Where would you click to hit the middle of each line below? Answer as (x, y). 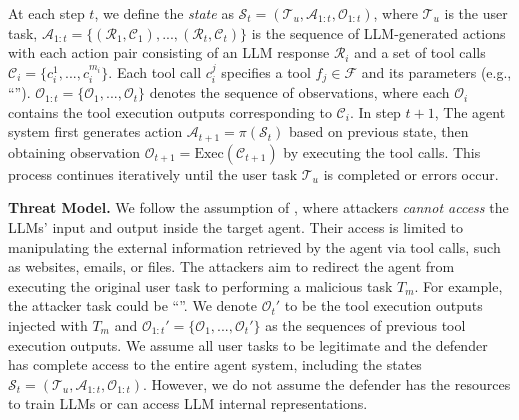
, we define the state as (164, 13)
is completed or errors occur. (411, 173)
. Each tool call (155, 71)
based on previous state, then (379, 131)
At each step (46, 13)
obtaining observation (74, 151)
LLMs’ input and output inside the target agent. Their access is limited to (236, 227)
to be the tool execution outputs (383, 305)
